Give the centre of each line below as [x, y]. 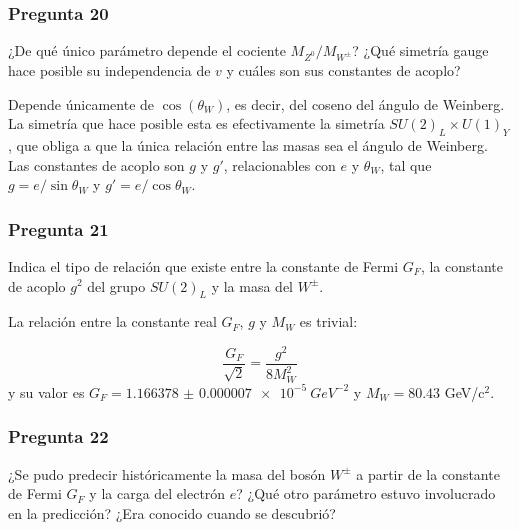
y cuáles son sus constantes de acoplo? [343, 69]
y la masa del [252, 285]
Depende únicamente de [81, 103]
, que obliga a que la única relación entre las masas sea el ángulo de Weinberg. [248, 144]
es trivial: [328, 321]
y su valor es [46, 391]
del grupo [116, 285]
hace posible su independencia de [109, 69]
